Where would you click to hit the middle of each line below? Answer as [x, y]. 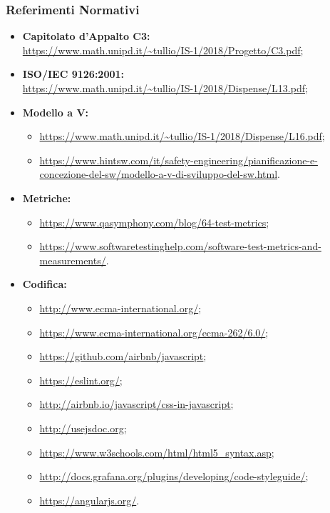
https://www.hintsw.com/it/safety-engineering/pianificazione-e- [179, 160]
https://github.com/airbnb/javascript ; [123, 356]
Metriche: [47, 198]
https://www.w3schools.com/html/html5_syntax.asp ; [157, 452]
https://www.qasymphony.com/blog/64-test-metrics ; [154, 222]
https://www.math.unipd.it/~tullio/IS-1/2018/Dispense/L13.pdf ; [165, 88]
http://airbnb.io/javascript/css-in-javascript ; [136, 404]
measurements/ [73, 260]
